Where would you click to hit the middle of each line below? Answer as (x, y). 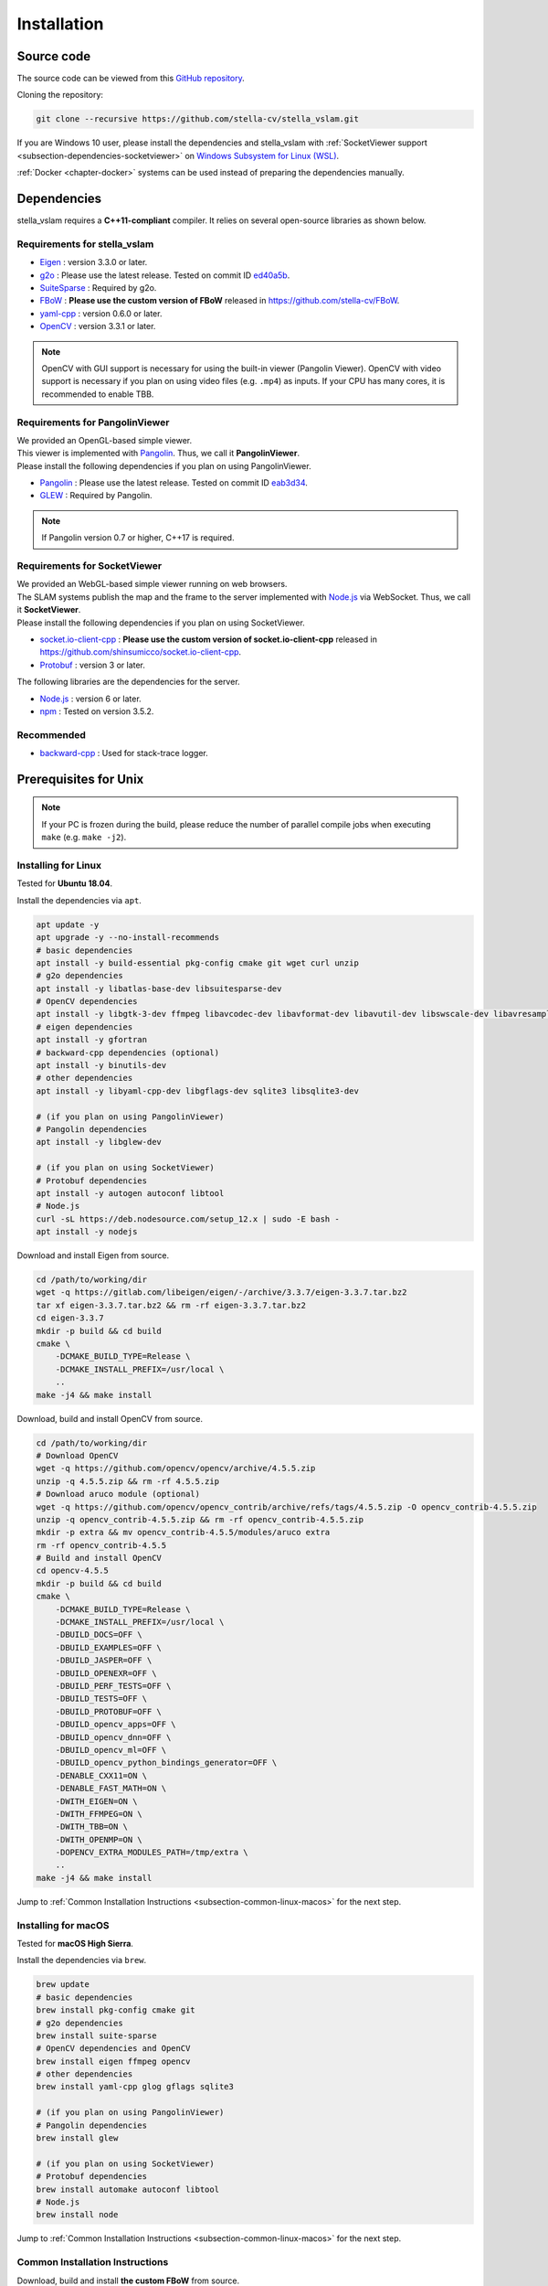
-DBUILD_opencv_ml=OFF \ (111, 1750)
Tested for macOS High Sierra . (75, 1943)
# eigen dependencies (84, 1027)
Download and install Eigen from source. (93, 1255)
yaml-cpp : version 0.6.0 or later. (101, 313)
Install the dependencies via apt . (79, 900)
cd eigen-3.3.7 (70, 1318)
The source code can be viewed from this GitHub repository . (131, 79)
